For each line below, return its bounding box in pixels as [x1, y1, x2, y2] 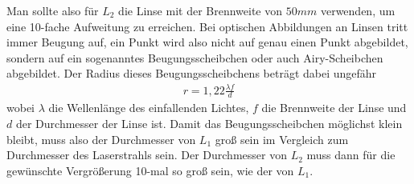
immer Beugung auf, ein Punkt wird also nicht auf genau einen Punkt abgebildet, [6, 34, 408, 50]
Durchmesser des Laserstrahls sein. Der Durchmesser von [6, 146, 287, 163]
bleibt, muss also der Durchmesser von [6, 130, 196, 147]
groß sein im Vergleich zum [215, 130, 349, 147]
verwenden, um [320, 2, 396, 18]
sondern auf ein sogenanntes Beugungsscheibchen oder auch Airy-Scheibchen [6, 49, 383, 66]
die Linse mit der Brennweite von [118, 2, 283, 18]
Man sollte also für [6, 2, 99, 18]
